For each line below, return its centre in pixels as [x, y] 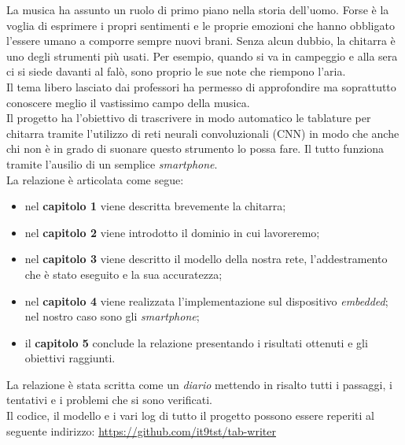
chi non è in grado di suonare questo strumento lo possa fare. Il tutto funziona [195, 148]
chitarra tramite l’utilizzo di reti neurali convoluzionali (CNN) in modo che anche [203, 133]
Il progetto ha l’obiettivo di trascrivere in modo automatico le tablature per [189, 118]
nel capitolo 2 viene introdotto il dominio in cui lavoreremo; [172, 232]
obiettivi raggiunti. [70, 358]
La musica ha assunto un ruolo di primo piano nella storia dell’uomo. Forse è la [198, 9]
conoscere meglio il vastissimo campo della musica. [128, 102]
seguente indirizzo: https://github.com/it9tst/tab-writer [141, 430]
